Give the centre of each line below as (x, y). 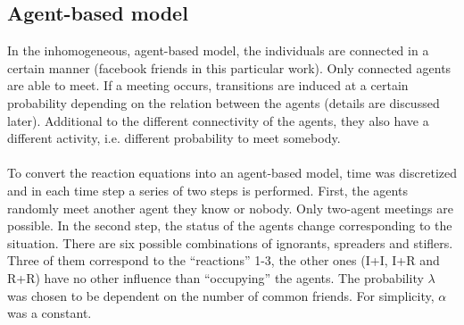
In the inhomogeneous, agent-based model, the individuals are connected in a (218, 50)
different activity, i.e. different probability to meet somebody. (174, 138)
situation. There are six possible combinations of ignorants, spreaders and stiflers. (230, 242)
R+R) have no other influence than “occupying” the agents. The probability (215, 277)
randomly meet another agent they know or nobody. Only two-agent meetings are (230, 208)
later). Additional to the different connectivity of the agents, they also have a (218, 120)
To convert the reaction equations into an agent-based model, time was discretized (232, 173)
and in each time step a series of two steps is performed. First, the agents (207, 190)
